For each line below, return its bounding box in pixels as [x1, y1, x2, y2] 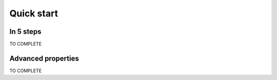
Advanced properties [9, 54, 79, 63]
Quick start [9, 8, 58, 19]
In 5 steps [9, 27, 42, 36]
